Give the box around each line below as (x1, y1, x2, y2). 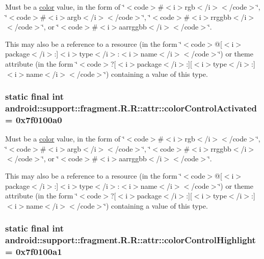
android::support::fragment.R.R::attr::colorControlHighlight (5, 234, 256, 246)
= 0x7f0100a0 (5, 113, 62, 126)
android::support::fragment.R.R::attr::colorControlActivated (5, 102, 257, 114)
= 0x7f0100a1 (5, 245, 62, 258)
